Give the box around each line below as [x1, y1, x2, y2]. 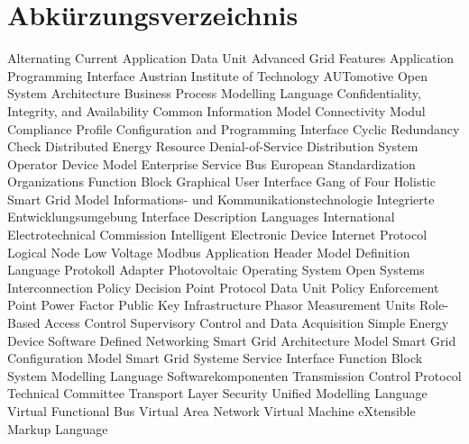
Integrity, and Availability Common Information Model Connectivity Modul [7, 101, 426, 120]
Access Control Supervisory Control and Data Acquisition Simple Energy [44, 313, 449, 332]
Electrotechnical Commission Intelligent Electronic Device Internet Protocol [7, 225, 428, 244]
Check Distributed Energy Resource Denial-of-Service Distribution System [7, 137, 418, 156]
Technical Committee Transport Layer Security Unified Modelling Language [7, 384, 428, 403]
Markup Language [7, 419, 108, 438]
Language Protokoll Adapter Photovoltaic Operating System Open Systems [7, 260, 425, 279]
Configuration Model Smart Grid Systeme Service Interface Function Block [7, 349, 423, 367]
